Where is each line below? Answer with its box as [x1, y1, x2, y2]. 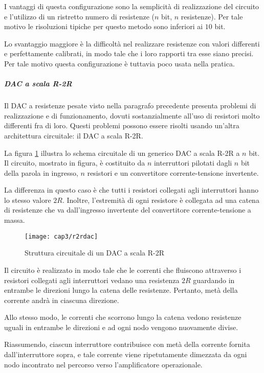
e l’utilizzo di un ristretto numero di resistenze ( [4, 11, 155, 21]
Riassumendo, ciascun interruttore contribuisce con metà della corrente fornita [4, 339, 250, 349]
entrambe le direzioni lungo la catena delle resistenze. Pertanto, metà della [4, 285, 238, 295]
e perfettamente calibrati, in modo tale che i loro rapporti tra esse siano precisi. [4, 48, 254, 59]
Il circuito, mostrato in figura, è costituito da [4, 157, 145, 168]
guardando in [193, 274, 235, 285]
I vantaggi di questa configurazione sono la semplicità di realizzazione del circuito [4, 1, 259, 11]
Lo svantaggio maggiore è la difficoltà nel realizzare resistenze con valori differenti [4, 38, 260, 49]
